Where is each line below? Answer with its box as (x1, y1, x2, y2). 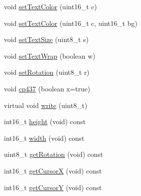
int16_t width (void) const (4, 132, 85, 143)
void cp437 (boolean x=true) (4, 83, 91, 93)
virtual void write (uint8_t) (4, 100, 88, 110)
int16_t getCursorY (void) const (4, 182, 102, 192)
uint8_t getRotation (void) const (4, 149, 103, 159)
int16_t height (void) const (4, 116, 86, 127)
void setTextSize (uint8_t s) (4, 34, 89, 44)
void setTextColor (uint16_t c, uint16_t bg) (4, 18, 138, 28)
